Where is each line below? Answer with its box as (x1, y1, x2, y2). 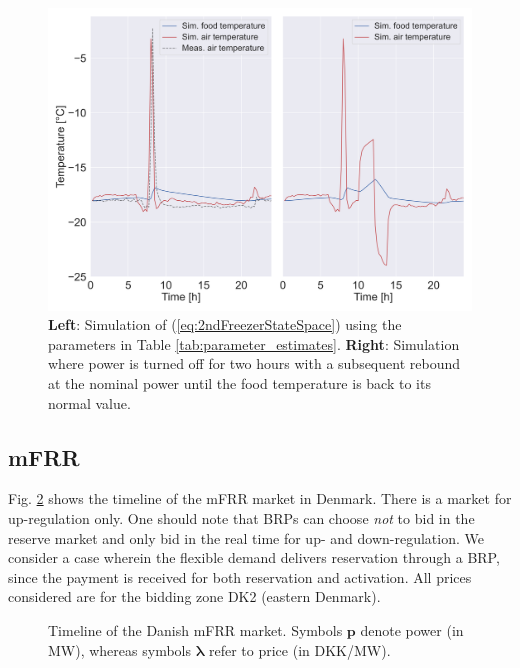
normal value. (48, 392, 131, 413)
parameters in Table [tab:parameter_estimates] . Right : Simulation (48, 333, 460, 354)
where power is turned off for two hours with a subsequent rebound (48, 353, 460, 374)
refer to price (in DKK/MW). (208, 639, 391, 660)
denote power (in (360, 620, 464, 640)
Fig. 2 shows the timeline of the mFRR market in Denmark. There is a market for (8, 488, 512, 509)
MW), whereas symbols (48, 639, 191, 660)
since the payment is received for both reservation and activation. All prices (8, 566, 472, 587)
